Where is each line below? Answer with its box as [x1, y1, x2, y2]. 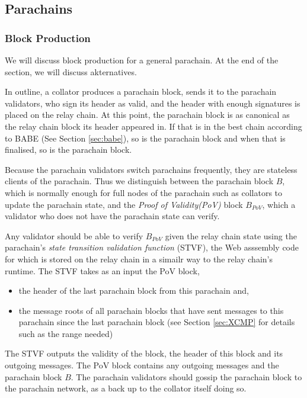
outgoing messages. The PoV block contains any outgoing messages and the [5, 359, 279, 371]
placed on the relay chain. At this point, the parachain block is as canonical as [5, 108, 290, 121]
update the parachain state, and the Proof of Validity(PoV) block [5, 198, 243, 210]
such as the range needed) [18, 327, 113, 339]
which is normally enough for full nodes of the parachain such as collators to [5, 186, 283, 198]
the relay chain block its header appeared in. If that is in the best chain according [5, 120, 302, 132]
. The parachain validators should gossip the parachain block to [71, 370, 302, 383]
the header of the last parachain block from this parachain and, [18, 284, 249, 297]
